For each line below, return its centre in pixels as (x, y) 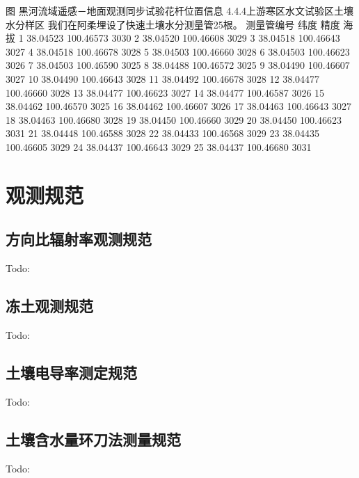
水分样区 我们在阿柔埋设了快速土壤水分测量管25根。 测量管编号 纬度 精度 (173, 24)
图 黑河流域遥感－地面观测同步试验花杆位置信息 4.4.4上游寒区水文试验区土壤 (180, 10)
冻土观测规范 (49, 306)
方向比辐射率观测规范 (79, 239)
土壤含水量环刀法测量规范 (93, 439)
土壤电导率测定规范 (71, 372)
